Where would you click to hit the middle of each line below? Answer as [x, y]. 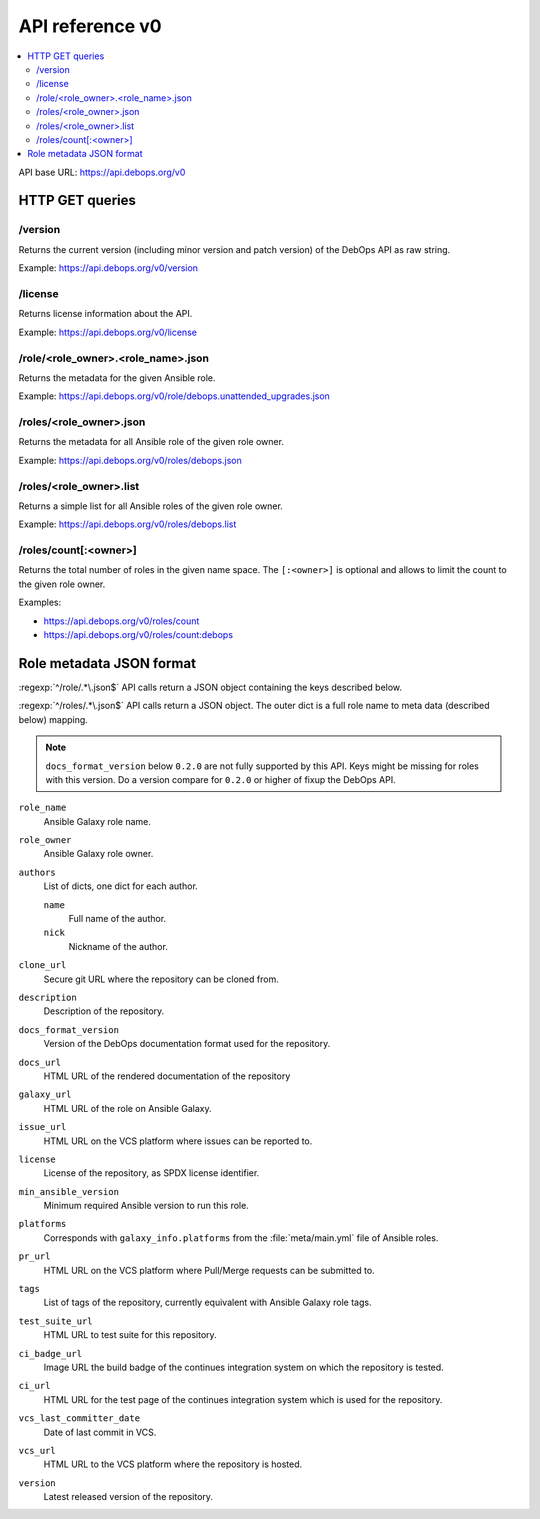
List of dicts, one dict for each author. [121, 886]
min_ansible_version [69, 1191]
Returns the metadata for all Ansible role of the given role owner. [151, 442]
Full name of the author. [117, 919]
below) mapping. [53, 719]
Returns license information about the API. [105, 314]
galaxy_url [45, 1094]
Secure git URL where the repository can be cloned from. [161, 979]
